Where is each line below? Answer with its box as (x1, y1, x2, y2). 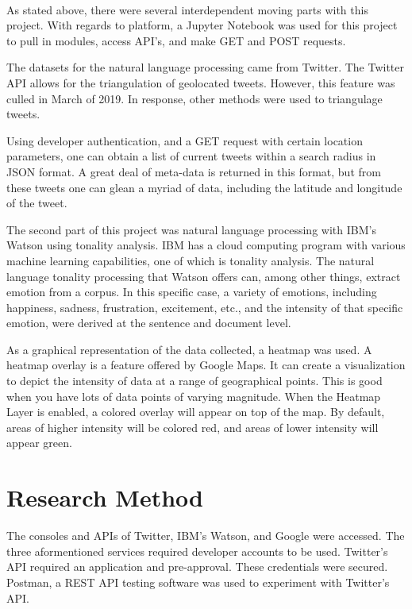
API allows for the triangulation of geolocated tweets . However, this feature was (6, 74, 395, 91)
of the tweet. (6, 195, 67, 211)
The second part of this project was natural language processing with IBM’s (6, 221, 376, 237)
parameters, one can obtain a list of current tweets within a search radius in (6, 148, 376, 164)
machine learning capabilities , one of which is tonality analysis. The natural (6, 252, 375, 268)
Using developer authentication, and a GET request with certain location (6, 132, 363, 148)
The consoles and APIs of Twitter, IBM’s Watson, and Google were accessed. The (6, 527, 405, 544)
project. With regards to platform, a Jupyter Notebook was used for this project (6, 17, 398, 33)
